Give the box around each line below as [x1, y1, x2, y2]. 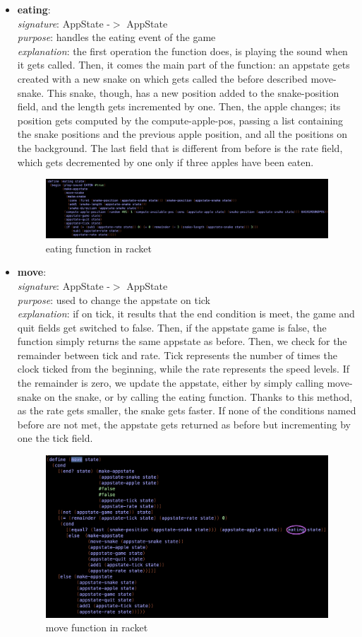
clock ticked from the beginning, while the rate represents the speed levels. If [17, 361, 349, 376]
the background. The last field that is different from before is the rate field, [17, 140, 343, 155]
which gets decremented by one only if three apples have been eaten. [17, 154, 314, 169]
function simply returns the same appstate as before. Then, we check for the [17, 334, 347, 349]
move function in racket [45, 620, 148, 635]
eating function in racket [45, 240, 152, 255]
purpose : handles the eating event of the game [17, 30, 216, 45]
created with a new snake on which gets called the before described [17, 71, 308, 86]
